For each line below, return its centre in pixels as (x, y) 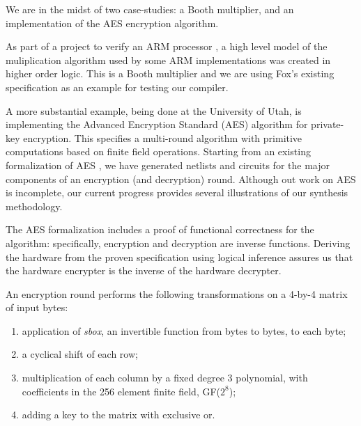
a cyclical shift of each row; (80, 354)
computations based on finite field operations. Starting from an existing (158, 151)
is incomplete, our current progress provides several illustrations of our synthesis (177, 192)
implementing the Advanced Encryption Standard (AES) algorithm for (157, 124)
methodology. (34, 206)
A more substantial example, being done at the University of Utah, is (154, 110)
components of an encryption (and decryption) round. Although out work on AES (181, 179)
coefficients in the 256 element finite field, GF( (121, 391)
